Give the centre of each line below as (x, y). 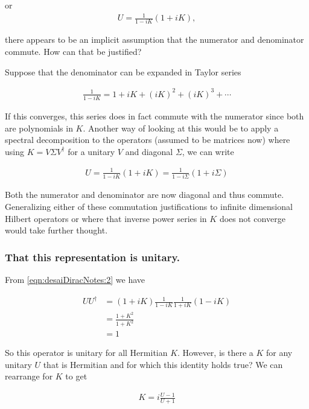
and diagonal (149, 151)
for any (279, 353)
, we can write (208, 151)
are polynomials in (39, 128)
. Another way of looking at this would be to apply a (181, 128)
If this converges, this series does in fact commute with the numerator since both (154, 116)
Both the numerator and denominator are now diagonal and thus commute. (145, 195)
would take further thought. (56, 230)
